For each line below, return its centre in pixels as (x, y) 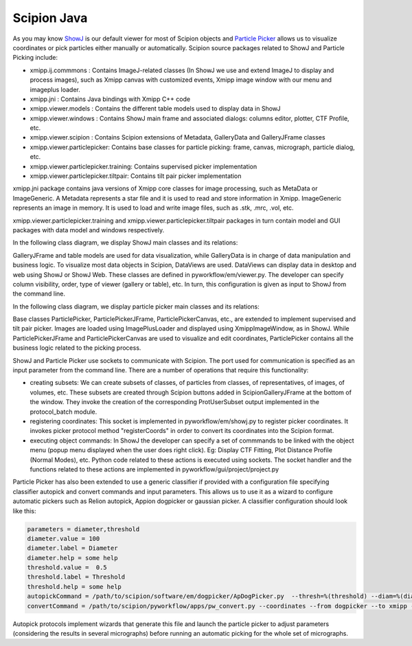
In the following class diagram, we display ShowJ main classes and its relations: (125, 243)
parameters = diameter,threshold (83, 529)
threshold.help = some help (74, 587)
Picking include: (35, 58)
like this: (24, 511)
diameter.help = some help (72, 558)
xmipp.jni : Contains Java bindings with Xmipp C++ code (110, 99)
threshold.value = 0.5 (67, 568)
